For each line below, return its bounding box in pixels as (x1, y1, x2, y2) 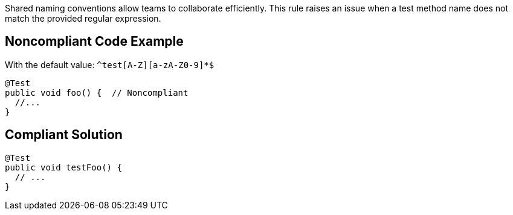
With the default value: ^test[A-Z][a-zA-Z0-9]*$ (5, 59, 215, 70)
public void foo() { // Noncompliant (5, 87, 189, 98)
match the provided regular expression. (5, 13, 161, 23)
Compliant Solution (5, 127, 123, 143)
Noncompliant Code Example (5, 34, 184, 49)
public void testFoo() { (5, 162, 122, 172)
